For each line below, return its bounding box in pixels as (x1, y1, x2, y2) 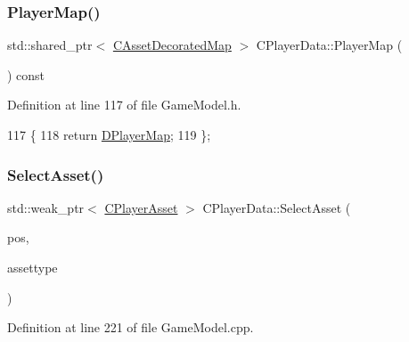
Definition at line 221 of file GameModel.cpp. (7, 318, 254, 337)
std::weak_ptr (7, 198, 85, 216)
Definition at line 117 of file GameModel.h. (7, 95, 241, 114)
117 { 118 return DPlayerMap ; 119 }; (7, 126, 211, 143)
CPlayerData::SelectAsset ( (202, 198, 351, 216)
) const (7, 65, 45, 84)
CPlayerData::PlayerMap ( (256, 36, 403, 54)
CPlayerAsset (104, 198, 178, 216)
